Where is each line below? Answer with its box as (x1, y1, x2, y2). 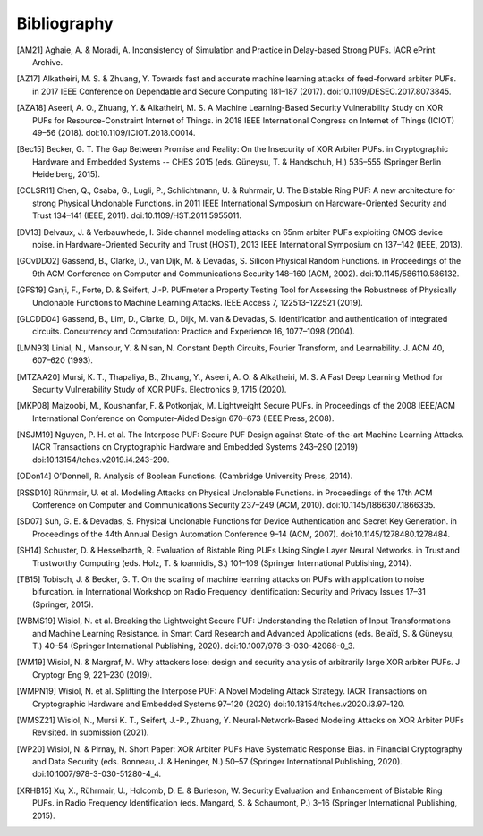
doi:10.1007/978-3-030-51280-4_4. (32, 769, 162, 780)
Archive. (32, 56, 64, 67)
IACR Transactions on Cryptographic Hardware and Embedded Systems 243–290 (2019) (32, 442, 359, 452)
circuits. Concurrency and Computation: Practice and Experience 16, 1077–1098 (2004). (32, 326, 355, 337)
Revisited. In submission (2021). (32, 727, 149, 738)
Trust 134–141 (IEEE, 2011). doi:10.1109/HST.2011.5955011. (32, 210, 241, 221)
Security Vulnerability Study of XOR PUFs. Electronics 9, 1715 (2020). (32, 384, 287, 394)
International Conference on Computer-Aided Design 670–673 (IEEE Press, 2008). (32, 412, 335, 424)
